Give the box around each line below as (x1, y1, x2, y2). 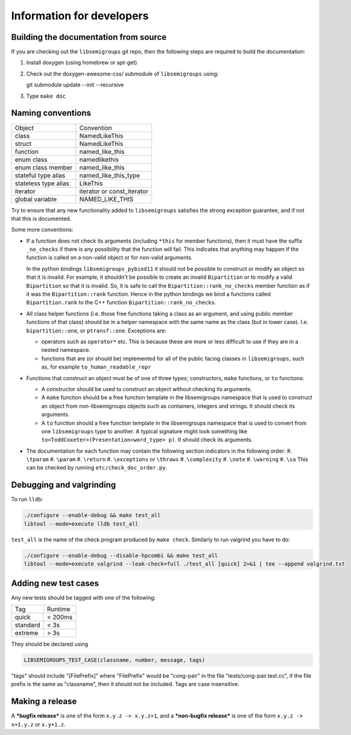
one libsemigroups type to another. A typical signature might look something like (41, 427, 247, 434)
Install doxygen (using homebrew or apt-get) (26, 59, 138, 66)
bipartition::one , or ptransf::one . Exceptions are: (26, 326, 167, 334)
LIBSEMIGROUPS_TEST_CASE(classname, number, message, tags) (24, 657, 206, 663)
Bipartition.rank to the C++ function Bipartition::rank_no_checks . (26, 299, 217, 306)
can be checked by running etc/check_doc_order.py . (26, 464, 168, 471)
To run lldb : (11, 495, 43, 503)
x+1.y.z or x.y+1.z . (11, 721, 66, 728)
